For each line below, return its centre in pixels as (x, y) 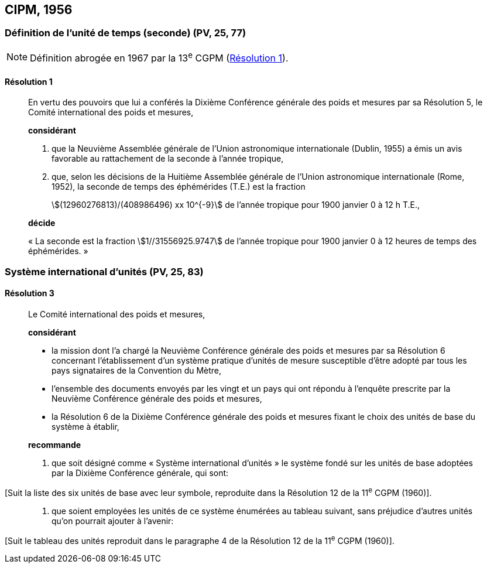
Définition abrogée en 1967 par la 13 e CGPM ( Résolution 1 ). (159, 57)
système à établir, (85, 426)
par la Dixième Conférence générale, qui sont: (140, 473)
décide (42, 223)
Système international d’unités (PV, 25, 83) (104, 271)
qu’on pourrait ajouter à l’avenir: (113, 521)
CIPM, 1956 (39, 10)
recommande (55, 444)
